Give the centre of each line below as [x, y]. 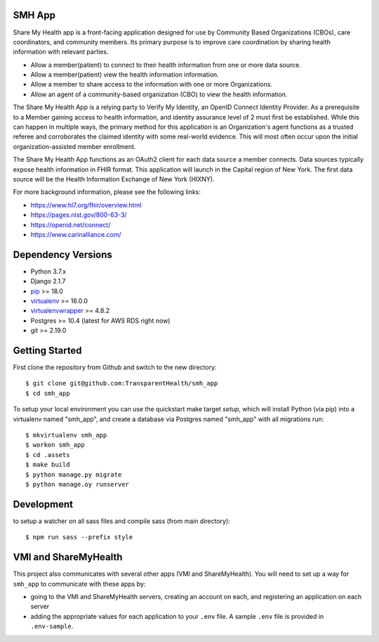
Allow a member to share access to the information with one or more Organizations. [152, 84]
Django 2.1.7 [48, 281]
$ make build [48, 465]
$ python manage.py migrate [74, 474]
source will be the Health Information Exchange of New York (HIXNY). [114, 179]
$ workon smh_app [55, 445]
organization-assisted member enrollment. [74, 146]
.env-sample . [52, 627]
